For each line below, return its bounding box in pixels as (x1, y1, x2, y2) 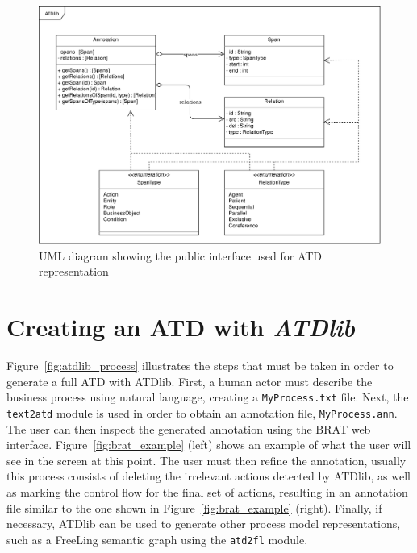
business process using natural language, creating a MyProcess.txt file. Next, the (6, 389, 409, 405)
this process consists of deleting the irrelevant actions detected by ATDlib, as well (6, 468, 411, 484)
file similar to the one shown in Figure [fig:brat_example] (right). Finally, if (6, 499, 382, 516)
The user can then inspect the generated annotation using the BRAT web (6, 420, 371, 437)
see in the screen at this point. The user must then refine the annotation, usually (6, 451, 407, 468)
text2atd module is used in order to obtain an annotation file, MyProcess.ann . (6, 404, 398, 421)
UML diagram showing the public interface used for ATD (39, 247, 323, 264)
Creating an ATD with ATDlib (6, 310, 355, 344)
